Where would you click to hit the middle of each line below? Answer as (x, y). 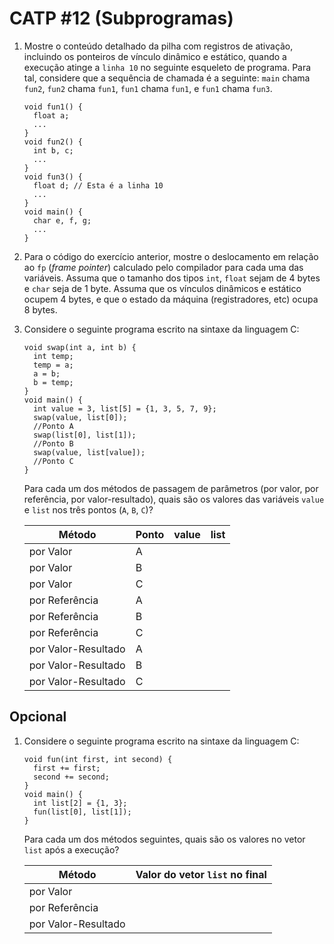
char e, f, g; (62, 220)
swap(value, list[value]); (89, 452)
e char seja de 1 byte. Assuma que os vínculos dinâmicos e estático (162, 288)
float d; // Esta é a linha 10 (98, 185)
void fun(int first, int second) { (98, 759)
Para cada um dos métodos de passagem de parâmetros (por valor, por (171, 488)
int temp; (53, 356)
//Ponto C (53, 461)
